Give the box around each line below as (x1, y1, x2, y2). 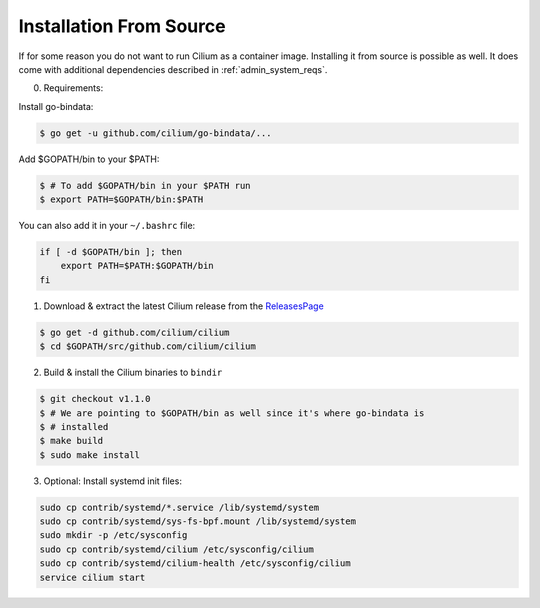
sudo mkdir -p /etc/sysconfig (39, 530, 188, 541)
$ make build (39, 435, 104, 447)
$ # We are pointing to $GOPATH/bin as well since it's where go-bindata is (39, 407, 425, 419)
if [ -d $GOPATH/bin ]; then (39, 246, 183, 258)
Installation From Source (18, 15, 226, 37)
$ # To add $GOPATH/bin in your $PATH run (39, 180, 251, 191)
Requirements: (43, 82, 104, 94)
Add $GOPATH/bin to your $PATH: (18, 153, 160, 165)
